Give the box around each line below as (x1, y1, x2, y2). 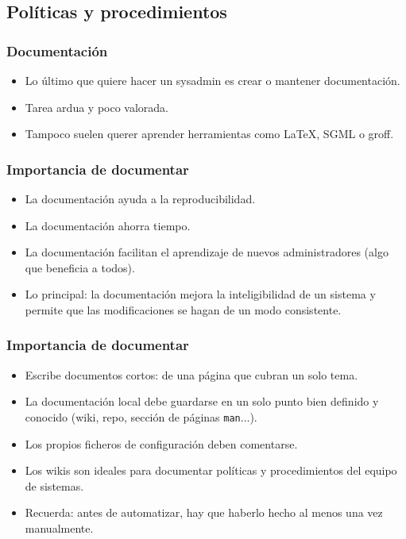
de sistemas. (25, 477, 84, 494)
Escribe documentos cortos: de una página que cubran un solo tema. (25, 366, 358, 383)
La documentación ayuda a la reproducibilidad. (25, 191, 256, 206)
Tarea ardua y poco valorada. (25, 98, 168, 115)
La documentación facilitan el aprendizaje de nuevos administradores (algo (25, 244, 389, 260)
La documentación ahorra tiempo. (25, 217, 191, 233)
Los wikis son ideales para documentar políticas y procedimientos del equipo (25, 462, 397, 479)
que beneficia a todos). (25, 259, 135, 275)
